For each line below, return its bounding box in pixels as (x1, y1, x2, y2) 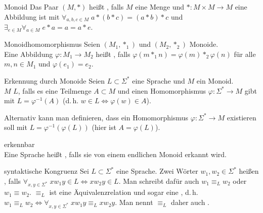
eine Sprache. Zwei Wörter (116, 166, 198, 176)
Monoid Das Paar (4, 2, 59, 12)
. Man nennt (115, 197, 153, 207)
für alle (234, 48, 256, 59)
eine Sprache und (132, 75, 185, 86)
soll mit (4, 122, 27, 132)
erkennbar (4, 138, 35, 149)
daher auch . (171, 197, 209, 207)
